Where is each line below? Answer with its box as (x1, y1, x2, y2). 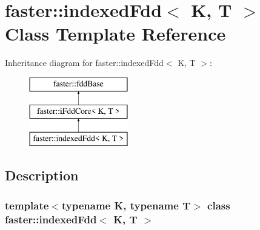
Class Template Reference (5, 21, 226, 46)
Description (5, 166, 79, 185)
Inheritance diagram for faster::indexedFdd (5, 56, 164, 69)
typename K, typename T (61, 197, 191, 212)
